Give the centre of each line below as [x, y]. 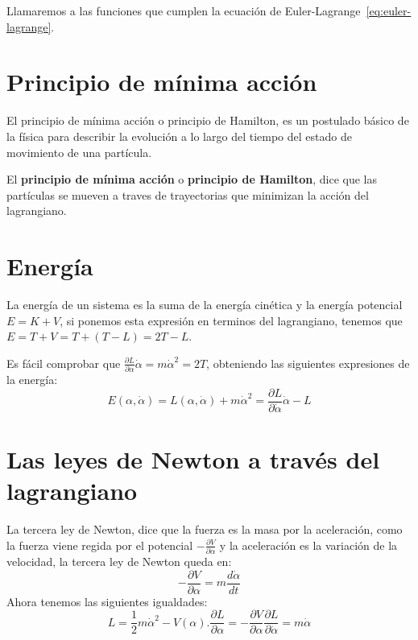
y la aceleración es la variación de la [308, 545]
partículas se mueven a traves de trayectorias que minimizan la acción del [188, 194]
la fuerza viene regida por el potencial [100, 545]
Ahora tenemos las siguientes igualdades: [107, 601]
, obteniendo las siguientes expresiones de [308, 363]
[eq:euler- [389, 10]
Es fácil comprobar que [64, 363]
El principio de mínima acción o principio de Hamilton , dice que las [192, 179]
